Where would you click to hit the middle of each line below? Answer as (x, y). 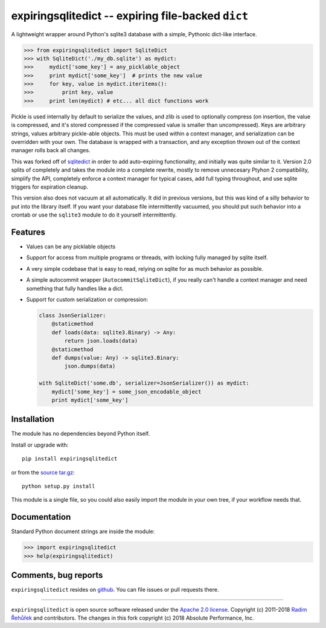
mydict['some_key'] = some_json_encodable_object (126, 392)
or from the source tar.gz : (43, 472)
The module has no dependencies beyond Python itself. (81, 434)
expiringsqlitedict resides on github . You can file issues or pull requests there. (115, 590)
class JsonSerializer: (72, 315)
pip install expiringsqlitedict (70, 459)
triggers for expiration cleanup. (50, 187)
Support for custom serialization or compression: (87, 300)
